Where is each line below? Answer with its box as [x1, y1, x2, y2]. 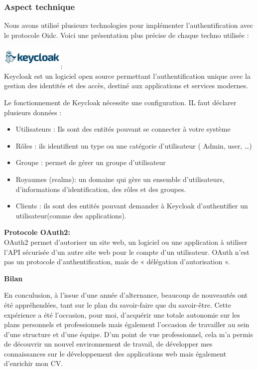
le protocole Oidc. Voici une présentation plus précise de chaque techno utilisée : [4, 29, 249, 40]
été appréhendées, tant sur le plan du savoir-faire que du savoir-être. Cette [4, 299, 231, 310]
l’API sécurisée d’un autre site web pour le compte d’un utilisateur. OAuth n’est [4, 246, 250, 257]
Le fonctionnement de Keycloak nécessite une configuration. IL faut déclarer [4, 97, 237, 108]
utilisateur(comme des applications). [15, 210, 127, 220]
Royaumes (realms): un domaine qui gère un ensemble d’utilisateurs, [15, 174, 225, 184]
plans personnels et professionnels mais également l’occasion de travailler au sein [4, 319, 250, 330]
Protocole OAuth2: [4, 227, 70, 237]
